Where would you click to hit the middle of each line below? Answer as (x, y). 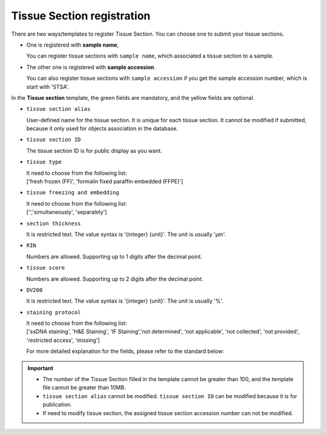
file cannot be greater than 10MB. (84, 388)
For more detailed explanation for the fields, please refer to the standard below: (125, 352)
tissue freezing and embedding (73, 193)
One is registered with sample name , (73, 45)
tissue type (44, 162)
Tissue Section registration (81, 16)
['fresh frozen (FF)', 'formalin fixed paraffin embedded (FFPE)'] (105, 182)
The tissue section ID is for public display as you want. (94, 151)
